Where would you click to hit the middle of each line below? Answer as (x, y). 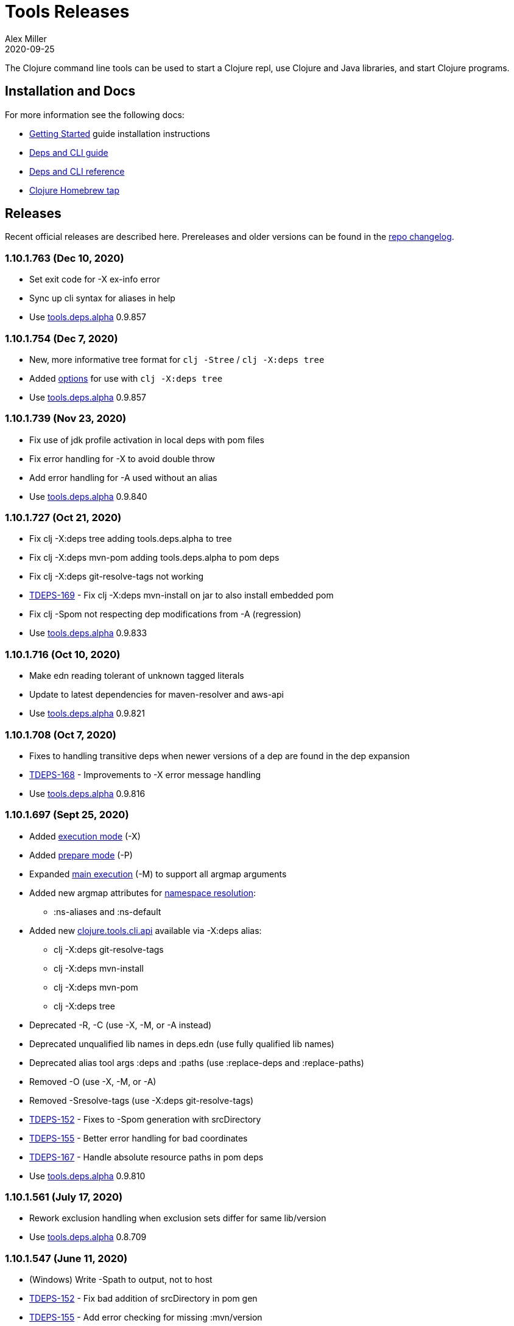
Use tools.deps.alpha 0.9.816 (87, 793)
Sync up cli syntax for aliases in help (102, 298)
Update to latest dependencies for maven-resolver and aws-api (157, 695)
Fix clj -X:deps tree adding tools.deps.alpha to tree (131, 539)
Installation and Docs (70, 91)
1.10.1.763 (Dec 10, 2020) (65, 258)
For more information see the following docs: (95, 114)
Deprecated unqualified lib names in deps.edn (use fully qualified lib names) (182, 1044)
